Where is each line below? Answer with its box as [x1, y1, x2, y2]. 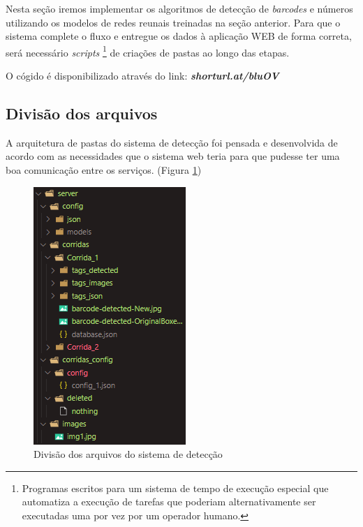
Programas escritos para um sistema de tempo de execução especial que [22, 480, 329, 495]
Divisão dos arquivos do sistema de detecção [34, 447, 223, 461]
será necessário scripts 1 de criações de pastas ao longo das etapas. [6, 43, 290, 59]
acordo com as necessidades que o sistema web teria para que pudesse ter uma [6, 149, 340, 163]
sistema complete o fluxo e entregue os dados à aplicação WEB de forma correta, [6, 29, 352, 43]
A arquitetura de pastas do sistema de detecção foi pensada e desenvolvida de [6, 135, 338, 149]
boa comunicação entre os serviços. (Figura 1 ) [6, 163, 202, 177]
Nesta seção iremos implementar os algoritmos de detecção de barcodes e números [6, 1, 353, 15]
